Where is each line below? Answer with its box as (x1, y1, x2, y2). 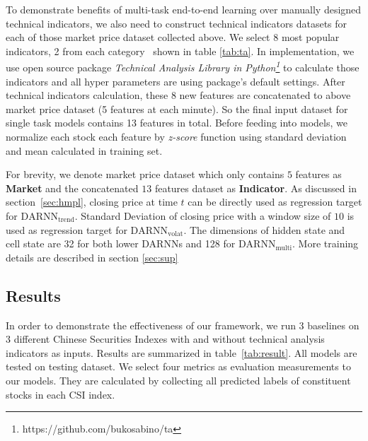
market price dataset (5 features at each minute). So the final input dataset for (6, 101, 348, 116)
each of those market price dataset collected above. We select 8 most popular (6, 30, 340, 45)
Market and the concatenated (6, 180, 139, 195)
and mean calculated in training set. (6, 143, 163, 158)
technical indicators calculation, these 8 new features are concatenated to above (6, 88, 351, 102)
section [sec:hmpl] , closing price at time (6, 194, 178, 209)
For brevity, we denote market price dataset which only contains (6, 167, 284, 182)
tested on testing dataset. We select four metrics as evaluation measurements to (6, 359, 351, 374)
